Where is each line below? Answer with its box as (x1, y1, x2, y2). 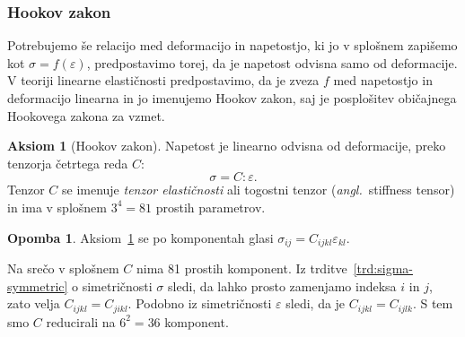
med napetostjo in (333, 71, 433, 90)
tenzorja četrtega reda (7, 153, 128, 172)
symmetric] (7, 276, 68, 295)
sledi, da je (285, 294, 346, 313)
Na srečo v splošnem (7, 259, 119, 278)
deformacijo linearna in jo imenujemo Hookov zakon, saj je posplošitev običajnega (7, 89, 457, 107)
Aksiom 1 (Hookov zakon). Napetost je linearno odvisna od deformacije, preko (7, 136, 446, 155)
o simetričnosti (72, 276, 153, 295)
